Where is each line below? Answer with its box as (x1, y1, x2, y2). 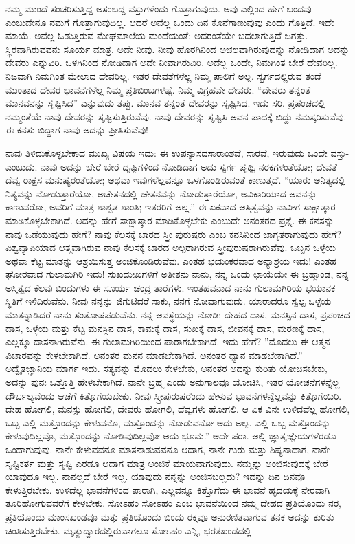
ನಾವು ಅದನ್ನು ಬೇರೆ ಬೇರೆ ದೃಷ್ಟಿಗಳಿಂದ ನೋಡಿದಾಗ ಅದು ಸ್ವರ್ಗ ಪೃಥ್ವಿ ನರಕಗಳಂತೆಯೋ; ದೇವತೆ (41, 159, 337, 173)
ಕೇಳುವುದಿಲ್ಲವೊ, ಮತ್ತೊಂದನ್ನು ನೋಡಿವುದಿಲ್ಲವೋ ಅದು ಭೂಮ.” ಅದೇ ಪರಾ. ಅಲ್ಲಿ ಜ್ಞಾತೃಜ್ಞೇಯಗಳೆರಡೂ (5, 428, 336, 443)
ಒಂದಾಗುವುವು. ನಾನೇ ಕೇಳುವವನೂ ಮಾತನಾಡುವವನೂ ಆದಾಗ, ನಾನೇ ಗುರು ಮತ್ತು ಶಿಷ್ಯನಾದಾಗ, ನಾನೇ (5, 442, 330, 456)
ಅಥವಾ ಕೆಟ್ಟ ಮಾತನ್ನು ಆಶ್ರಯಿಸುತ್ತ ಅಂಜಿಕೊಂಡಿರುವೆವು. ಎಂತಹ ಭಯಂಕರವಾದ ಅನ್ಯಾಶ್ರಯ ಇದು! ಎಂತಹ (5, 253, 337, 268)
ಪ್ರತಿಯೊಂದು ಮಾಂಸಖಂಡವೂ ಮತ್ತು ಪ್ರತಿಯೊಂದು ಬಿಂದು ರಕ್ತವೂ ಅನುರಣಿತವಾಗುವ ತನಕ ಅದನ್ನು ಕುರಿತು (5, 509, 334, 523)
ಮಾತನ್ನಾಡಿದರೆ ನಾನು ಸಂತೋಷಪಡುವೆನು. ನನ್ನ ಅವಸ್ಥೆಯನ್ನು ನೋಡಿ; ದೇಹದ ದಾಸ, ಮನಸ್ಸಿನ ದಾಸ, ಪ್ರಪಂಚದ (5, 307, 350, 322)
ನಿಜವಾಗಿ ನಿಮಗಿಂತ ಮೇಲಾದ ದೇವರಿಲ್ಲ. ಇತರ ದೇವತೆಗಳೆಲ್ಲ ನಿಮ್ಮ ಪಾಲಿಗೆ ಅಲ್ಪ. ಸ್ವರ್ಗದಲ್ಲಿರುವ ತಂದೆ (5, 68, 321, 83)
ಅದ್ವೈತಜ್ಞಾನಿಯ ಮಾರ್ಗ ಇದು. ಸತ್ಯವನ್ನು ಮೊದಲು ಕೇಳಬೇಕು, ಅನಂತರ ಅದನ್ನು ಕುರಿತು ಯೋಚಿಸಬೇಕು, (5, 361, 328, 376)
